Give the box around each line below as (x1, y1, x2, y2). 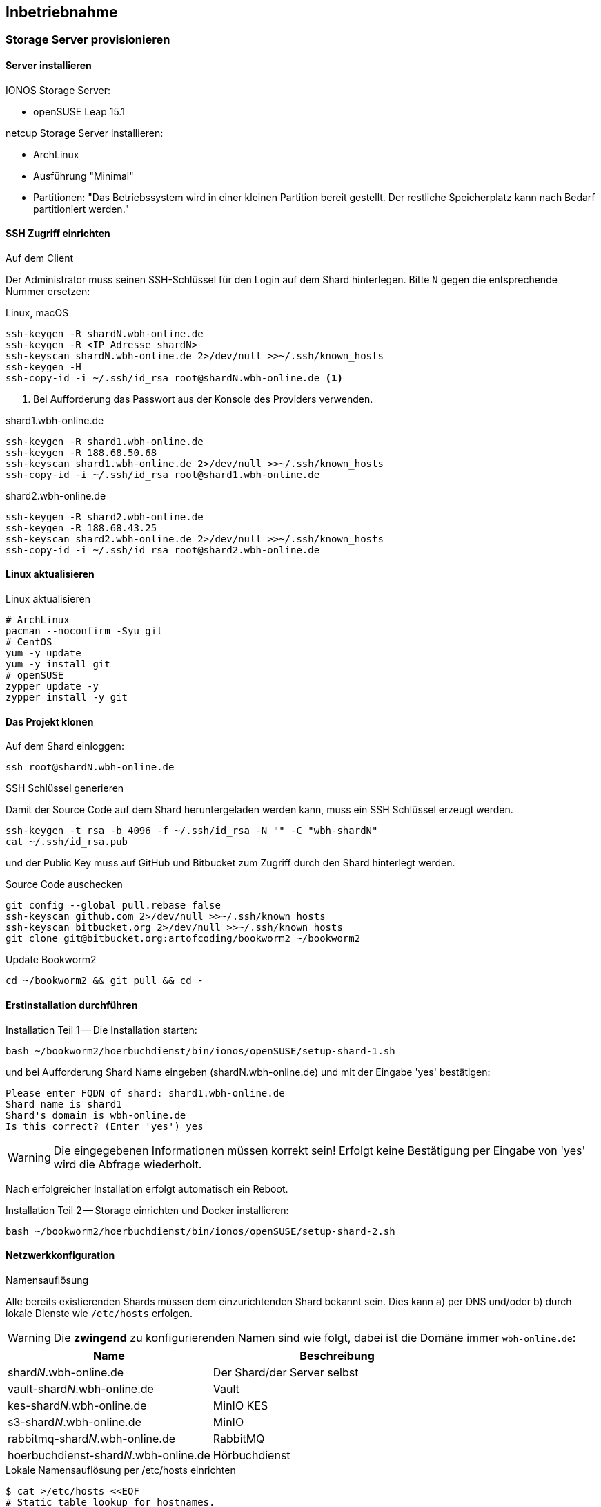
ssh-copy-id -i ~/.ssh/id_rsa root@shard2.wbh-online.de (6, 544, 320, 556)
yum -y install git (6, 658, 110, 670)
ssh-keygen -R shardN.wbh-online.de (6, 328, 204, 339)
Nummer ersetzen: (6, 285, 90, 297)
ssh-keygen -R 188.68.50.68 (6, 446, 157, 458)
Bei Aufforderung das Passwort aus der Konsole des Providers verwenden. (33, 392, 373, 405)
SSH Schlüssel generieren (6, 782, 124, 795)
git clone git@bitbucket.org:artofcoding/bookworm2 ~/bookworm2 (6, 933, 361, 945)
